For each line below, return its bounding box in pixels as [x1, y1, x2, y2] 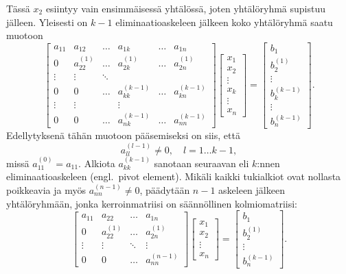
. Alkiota [78, 155, 115, 170]
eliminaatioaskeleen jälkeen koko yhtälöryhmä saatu [115, 14, 333, 29]
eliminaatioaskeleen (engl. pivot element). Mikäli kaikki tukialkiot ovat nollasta [6, 169, 341, 184]
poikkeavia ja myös [6, 182, 86, 197]
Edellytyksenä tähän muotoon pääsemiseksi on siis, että [6, 128, 240, 142]
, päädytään [139, 182, 190, 197]
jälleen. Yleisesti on [6, 14, 88, 29]
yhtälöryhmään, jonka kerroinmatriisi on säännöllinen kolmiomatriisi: [6, 196, 298, 210]
